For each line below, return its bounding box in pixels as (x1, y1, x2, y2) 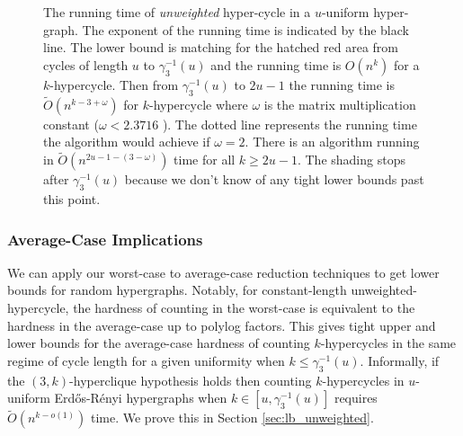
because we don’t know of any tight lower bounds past (124, 170, 424, 189)
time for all (174, 150, 236, 169)
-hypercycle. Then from (49, 75, 179, 93)
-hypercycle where (148, 94, 248, 113)
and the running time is (210, 55, 342, 74)
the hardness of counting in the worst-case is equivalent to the (73, 298, 415, 316)
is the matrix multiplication (263, 94, 416, 113)
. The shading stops (297, 150, 405, 169)
